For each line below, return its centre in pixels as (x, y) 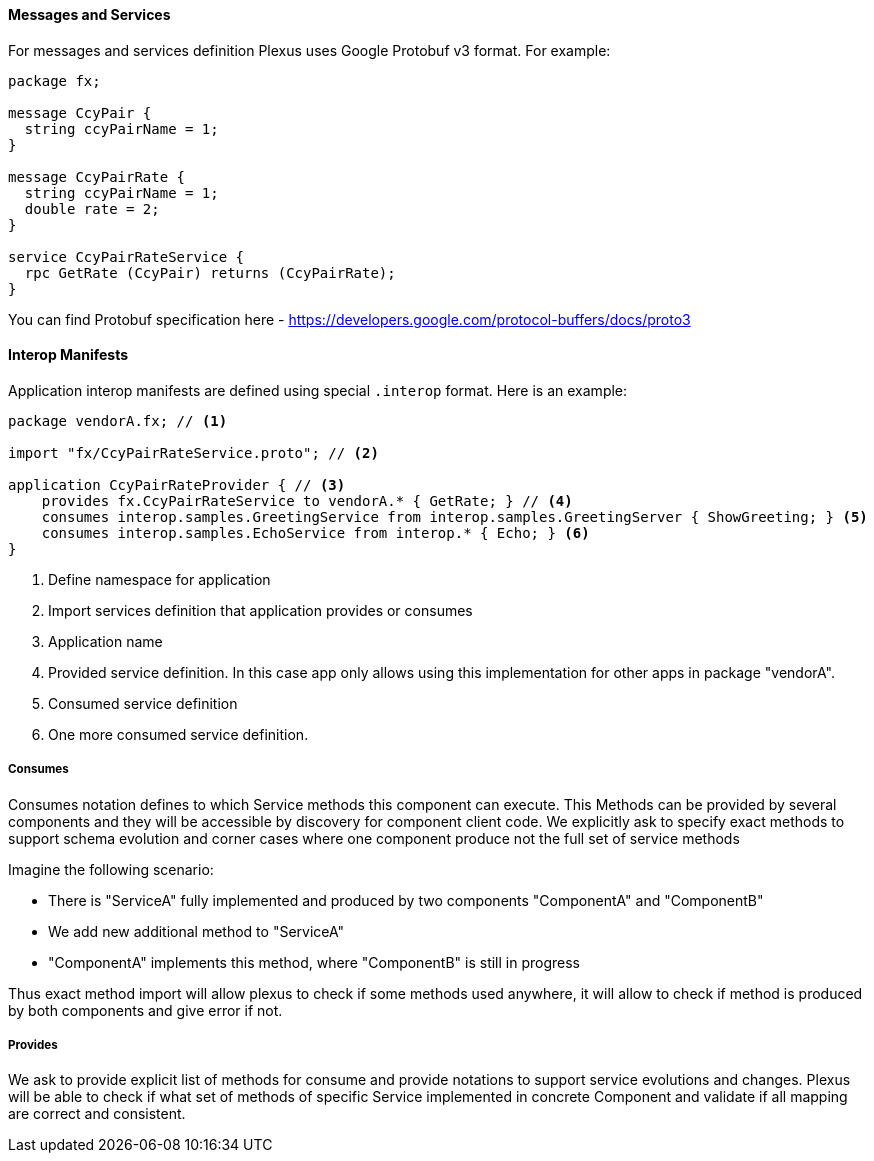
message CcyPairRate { (97, 176)
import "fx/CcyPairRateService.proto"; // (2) (193, 452)
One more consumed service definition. (178, 734)
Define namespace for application (159, 579)
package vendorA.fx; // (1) (118, 420)
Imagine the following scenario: (111, 869)
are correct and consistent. (97, 1114)
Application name (105, 641)
